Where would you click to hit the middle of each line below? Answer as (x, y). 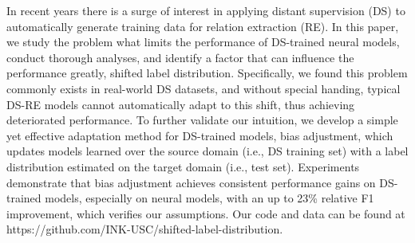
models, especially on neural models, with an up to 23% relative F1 (209, 198)
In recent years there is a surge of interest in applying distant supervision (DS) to (206, 10)
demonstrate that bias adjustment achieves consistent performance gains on (191, 182)
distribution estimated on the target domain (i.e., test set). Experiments (183, 166)
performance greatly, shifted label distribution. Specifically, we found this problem (207, 73)
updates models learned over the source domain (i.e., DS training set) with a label (207, 151)
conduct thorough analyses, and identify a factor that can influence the (180, 57)
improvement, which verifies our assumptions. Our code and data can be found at (206, 213)
